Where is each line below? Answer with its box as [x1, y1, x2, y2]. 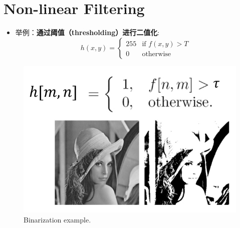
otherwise [142, 50, 171, 58]
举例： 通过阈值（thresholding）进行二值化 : [15, 27, 160, 38]
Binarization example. [24, 214, 91, 224]
